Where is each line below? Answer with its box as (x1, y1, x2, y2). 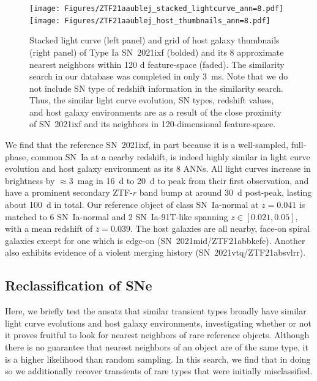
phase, (5, 150, 29, 163)
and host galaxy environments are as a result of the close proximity (29, 105, 282, 118)
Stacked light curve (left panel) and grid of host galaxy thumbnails (29, 34, 280, 46)
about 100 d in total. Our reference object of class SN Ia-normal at (5, 198, 259, 211)
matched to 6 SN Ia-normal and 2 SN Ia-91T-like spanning (5, 210, 228, 223)
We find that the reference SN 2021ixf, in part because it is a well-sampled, (5, 138, 289, 151)
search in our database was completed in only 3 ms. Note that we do (29, 70, 288, 83)
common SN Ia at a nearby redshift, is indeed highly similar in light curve (31, 150, 310, 163)
